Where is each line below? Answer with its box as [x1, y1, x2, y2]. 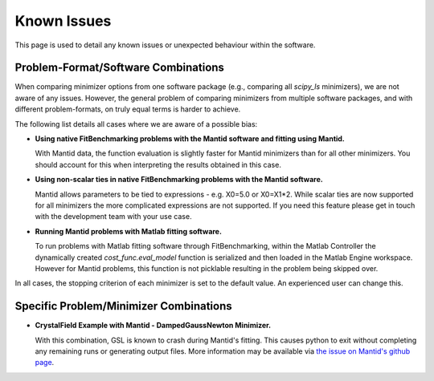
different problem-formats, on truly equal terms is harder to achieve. [14, 104, 241, 114]
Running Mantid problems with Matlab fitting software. [35, 226, 223, 236]
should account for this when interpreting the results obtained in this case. [35, 160, 281, 169]
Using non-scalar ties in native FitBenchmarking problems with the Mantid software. [35, 175, 323, 184]
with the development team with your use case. [35, 212, 192, 221]
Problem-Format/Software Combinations [14, 61, 225, 75]
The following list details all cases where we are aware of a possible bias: [14, 119, 258, 128]
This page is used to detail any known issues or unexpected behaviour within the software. [14, 40, 316, 50]
